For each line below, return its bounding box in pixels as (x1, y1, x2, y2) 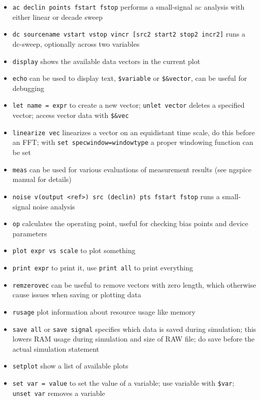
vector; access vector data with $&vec (12, 110, 129, 120)
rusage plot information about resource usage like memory (12, 306, 196, 317)
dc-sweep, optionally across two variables (12, 38, 140, 49)
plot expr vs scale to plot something (12, 245, 136, 256)
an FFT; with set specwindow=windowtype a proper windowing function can (12, 137, 253, 147)
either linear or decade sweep (12, 11, 103, 22)
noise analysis (32, 201, 75, 211)
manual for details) (12, 174, 72, 184)
